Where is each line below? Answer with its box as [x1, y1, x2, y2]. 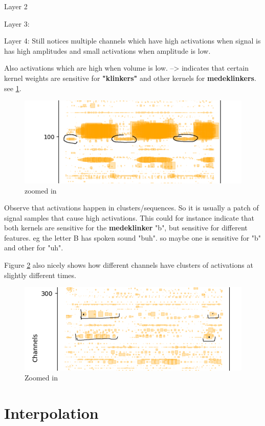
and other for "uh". [4, 242, 63, 253]
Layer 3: [4, 18, 30, 29]
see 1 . [4, 82, 21, 93]
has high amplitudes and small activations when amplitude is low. [4, 45, 211, 56]
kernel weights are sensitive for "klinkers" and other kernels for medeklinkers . [4, 72, 256, 83]
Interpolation [4, 402, 99, 423]
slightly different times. [4, 269, 76, 280]
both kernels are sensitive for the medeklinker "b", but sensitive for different [4, 222, 248, 233]
